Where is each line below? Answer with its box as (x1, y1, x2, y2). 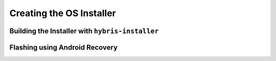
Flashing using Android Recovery (9, 43, 118, 51)
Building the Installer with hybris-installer (9, 27, 159, 35)
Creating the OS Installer (9, 8, 116, 19)
